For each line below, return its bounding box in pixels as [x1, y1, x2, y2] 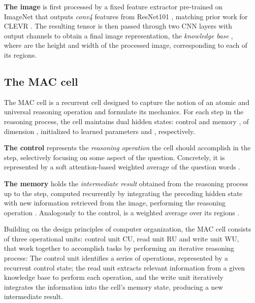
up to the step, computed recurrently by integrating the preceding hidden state [4, 188, 243, 198]
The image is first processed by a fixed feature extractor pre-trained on [4, 1, 223, 11]
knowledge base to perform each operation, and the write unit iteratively [4, 272, 223, 282]
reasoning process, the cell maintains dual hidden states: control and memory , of [4, 116, 249, 126]
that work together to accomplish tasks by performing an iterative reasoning [4, 243, 234, 253]
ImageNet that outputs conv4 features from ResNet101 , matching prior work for [4, 11, 248, 21]
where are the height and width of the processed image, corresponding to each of [4, 40, 248, 50]
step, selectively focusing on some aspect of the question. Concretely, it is [4, 152, 225, 162]
